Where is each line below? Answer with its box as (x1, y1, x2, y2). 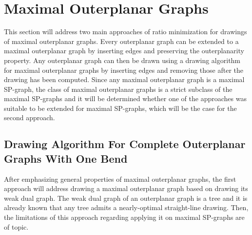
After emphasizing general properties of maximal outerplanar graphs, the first (4, 173, 236, 184)
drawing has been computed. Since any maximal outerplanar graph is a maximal (4, 74, 245, 85)
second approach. (4, 112, 55, 123)
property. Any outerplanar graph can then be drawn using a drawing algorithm (4, 55, 241, 65)
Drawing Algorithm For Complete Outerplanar (4, 136, 246, 151)
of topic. (4, 221, 29, 232)
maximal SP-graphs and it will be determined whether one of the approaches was (4, 93, 247, 104)
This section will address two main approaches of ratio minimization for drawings (4, 26, 247, 37)
